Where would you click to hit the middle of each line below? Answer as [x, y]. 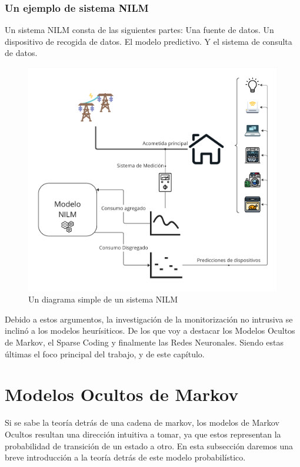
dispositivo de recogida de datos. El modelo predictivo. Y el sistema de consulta [149, 41]
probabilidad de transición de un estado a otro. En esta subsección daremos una [149, 445]
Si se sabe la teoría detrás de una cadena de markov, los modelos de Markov [142, 422]
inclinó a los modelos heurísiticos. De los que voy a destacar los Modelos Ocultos [150, 330]
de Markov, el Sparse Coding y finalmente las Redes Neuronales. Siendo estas [144, 342]
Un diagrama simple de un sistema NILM [103, 299]
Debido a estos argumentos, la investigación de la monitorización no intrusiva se [149, 319]
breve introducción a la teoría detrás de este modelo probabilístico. [125, 457]
